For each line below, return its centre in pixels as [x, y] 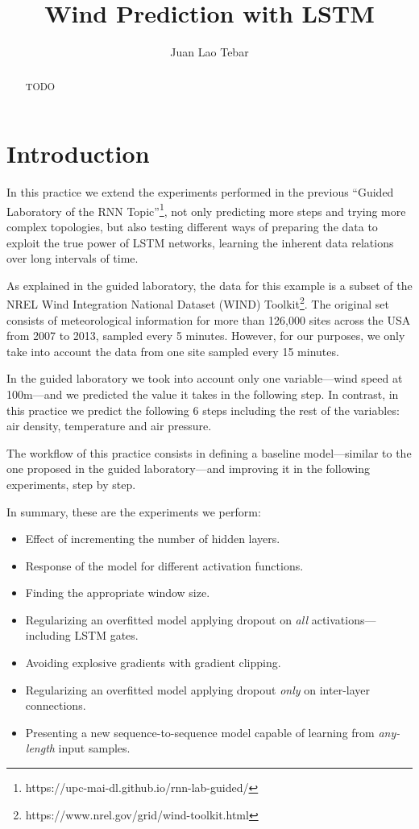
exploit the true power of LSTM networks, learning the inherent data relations [200, 242]
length [40, 748]
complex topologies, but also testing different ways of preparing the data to [192, 226]
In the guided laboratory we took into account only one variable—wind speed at [205, 378]
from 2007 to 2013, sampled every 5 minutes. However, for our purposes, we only [206, 336]
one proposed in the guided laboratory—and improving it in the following [189, 468]
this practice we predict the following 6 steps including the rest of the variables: [203, 410]
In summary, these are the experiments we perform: [134, 511]
